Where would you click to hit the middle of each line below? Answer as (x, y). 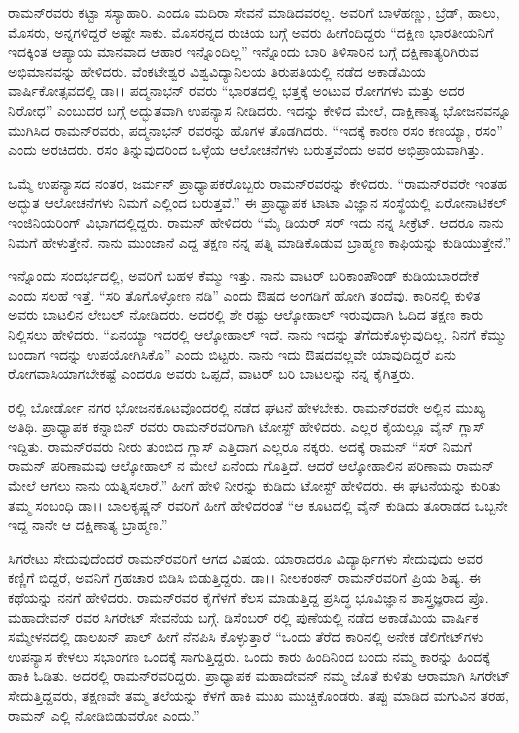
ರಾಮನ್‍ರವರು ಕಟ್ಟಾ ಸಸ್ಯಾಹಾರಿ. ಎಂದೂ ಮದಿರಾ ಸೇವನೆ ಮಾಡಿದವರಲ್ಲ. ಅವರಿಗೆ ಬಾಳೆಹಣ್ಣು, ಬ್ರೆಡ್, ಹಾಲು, (254, 12)
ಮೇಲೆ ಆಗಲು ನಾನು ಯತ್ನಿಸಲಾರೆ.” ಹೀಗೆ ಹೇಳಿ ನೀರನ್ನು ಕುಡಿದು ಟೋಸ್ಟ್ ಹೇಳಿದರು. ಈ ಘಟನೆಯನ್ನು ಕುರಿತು (254, 485)
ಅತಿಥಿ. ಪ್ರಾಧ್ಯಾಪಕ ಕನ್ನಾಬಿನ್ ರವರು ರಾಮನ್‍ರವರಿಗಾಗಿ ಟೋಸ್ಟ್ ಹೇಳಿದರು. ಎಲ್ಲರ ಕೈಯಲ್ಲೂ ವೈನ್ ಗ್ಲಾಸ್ (247, 426)
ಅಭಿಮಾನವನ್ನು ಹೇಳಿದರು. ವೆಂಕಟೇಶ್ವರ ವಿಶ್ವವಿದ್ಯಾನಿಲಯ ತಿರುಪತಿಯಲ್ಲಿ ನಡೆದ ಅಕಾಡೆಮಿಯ (217, 70)
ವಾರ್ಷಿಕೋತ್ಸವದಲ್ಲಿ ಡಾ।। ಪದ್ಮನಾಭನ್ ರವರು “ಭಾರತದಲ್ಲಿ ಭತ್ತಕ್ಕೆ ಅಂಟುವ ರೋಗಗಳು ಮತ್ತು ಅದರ (236, 90)
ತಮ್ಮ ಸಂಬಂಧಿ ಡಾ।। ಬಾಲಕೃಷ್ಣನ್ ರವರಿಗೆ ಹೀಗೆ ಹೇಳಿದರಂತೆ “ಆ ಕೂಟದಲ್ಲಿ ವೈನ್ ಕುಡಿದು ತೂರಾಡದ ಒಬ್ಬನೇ (258, 504)
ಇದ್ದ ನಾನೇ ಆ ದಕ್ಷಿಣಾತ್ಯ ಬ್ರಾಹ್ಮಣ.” (88, 524)
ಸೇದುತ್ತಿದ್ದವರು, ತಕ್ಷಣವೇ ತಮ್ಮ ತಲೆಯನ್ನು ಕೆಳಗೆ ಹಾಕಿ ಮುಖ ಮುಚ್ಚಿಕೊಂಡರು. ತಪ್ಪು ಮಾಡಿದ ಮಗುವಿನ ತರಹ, (258, 695)
